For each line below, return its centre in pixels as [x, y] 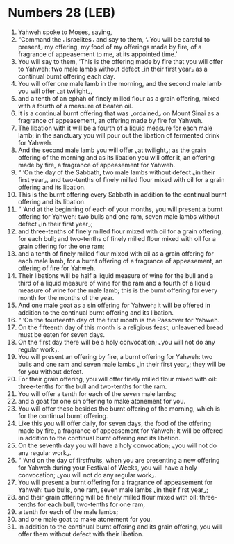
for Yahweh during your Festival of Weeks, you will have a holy [107, 468]
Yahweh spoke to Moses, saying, [65, 32]
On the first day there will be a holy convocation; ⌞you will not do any [117, 342]
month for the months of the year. [66, 297]
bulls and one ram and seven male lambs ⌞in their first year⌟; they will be [122, 364]
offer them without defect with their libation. [81, 534]
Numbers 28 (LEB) [62, 13]
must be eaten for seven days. [61, 334]
